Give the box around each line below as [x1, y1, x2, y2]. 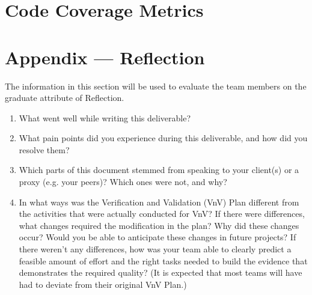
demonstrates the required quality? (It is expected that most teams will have [19, 266, 302, 279]
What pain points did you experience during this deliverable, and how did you [19, 132, 308, 144]
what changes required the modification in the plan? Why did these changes [19, 219, 299, 231]
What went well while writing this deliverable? [19, 111, 191, 124]
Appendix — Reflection [5, 44, 205, 69]
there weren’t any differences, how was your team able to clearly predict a [19, 243, 292, 255]
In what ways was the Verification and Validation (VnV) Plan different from [19, 195, 299, 208]
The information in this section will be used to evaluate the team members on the [5, 79, 307, 92]
